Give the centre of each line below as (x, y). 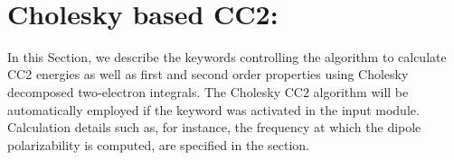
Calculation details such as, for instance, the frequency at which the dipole (214, 127)
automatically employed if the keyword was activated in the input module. (213, 109)
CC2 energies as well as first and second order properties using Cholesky (208, 74)
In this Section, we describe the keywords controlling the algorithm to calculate (227, 56)
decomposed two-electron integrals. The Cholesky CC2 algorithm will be (208, 91)
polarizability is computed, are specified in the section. (158, 144)
